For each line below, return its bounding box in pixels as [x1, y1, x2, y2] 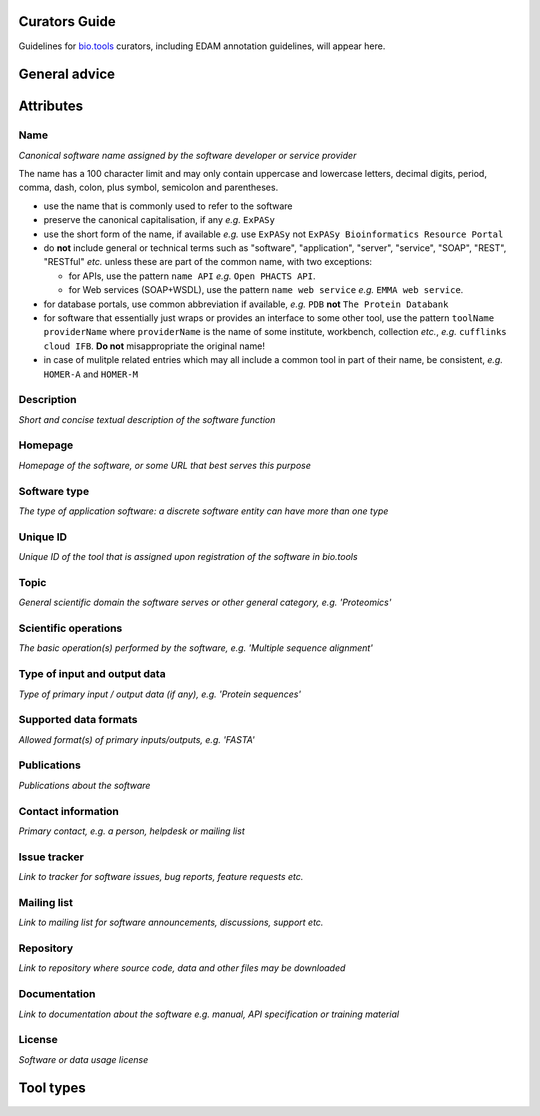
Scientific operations [18, 621, 123, 635]
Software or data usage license [18, 1053, 149, 1065]
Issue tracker [18, 850, 84, 864]
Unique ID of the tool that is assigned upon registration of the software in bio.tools [18, 551, 359, 563]
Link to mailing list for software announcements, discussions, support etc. [18, 916, 324, 929]
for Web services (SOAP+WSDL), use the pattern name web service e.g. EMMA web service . [68, 284, 464, 296]
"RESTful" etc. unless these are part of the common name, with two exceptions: [43, 256, 373, 268]
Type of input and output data [18, 667, 166, 681]
